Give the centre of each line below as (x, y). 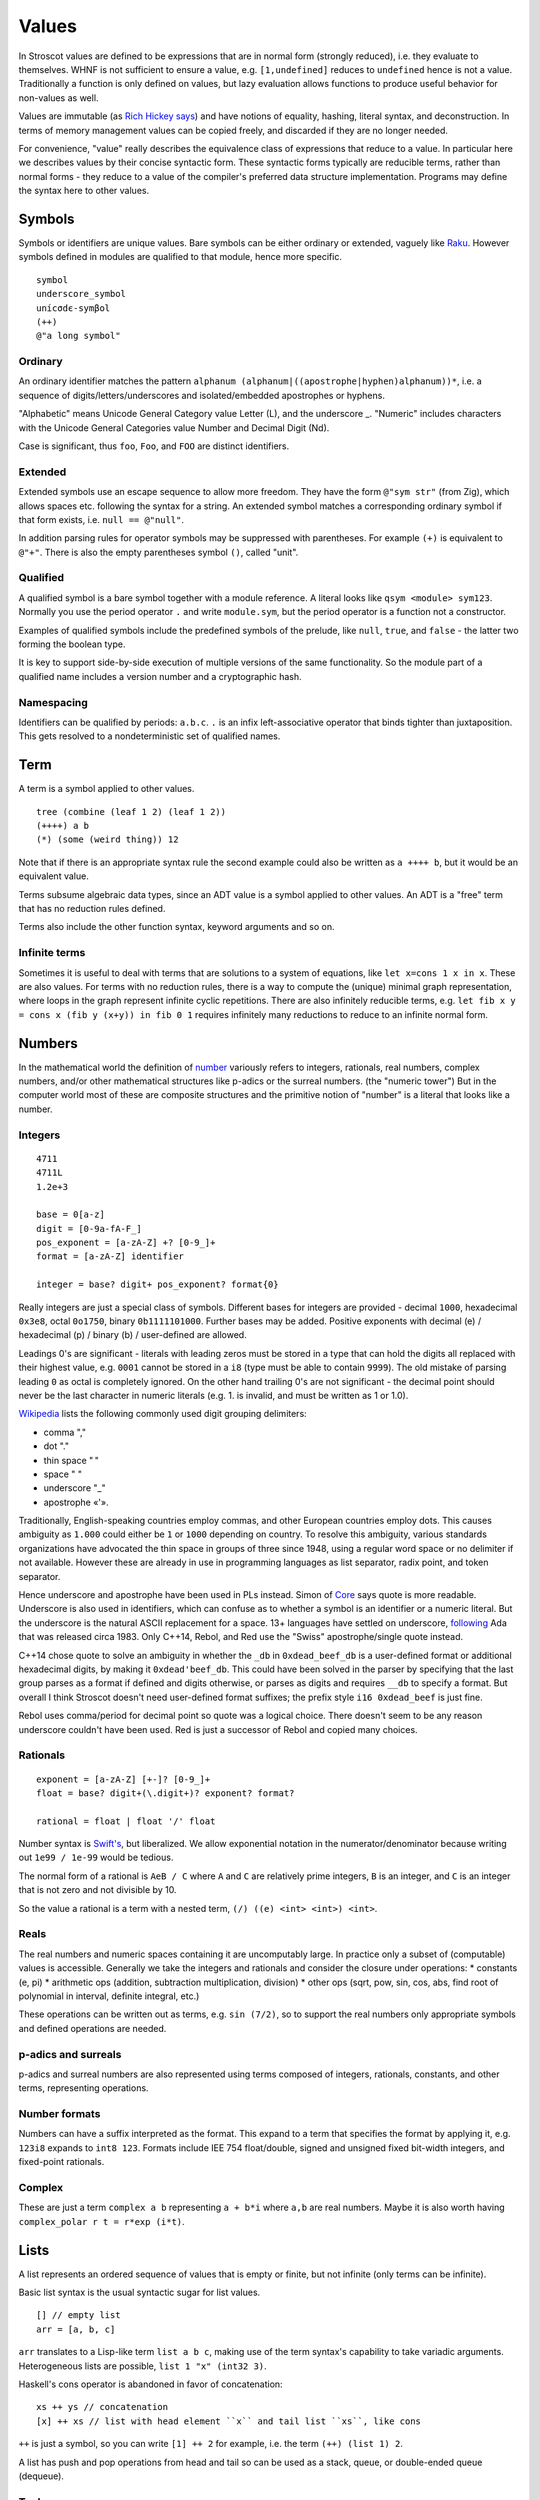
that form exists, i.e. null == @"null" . (101, 519)
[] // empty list (78, 2315)
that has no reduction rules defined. (92, 908)
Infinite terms (52, 953)
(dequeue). (41, 2476)
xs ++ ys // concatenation (102, 2407)
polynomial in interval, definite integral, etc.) (109, 1996)
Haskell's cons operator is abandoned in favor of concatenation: (151, 2384)
